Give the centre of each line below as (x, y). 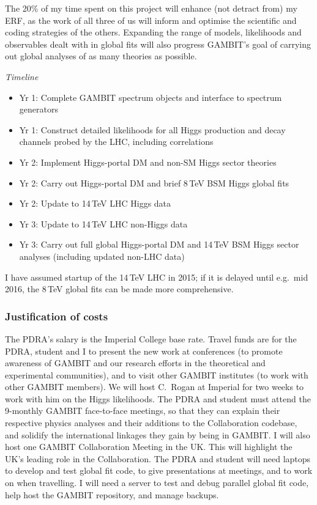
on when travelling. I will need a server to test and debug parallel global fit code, (157, 483)
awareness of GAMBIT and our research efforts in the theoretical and (135, 363)
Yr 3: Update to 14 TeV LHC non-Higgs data (103, 223)
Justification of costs (57, 316)
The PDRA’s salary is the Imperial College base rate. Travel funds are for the (151, 338)
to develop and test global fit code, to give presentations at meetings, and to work (159, 470)
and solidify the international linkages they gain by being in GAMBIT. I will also (158, 434)
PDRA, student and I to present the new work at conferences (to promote (144, 351)
